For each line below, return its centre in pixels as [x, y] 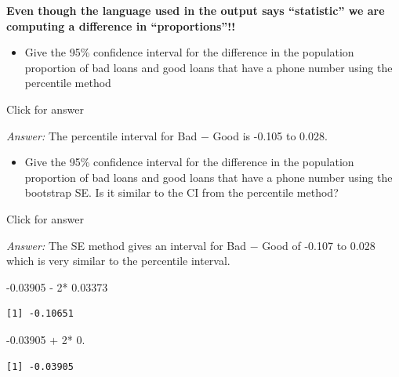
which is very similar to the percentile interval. [118, 261]
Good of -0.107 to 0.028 [319, 245]
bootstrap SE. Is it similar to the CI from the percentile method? [181, 192]
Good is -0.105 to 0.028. [270, 135]
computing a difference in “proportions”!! [121, 25]
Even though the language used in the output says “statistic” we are [196, 10]
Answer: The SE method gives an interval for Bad [127, 245]
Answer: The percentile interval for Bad [102, 135]
